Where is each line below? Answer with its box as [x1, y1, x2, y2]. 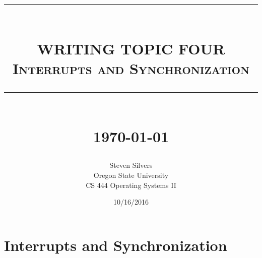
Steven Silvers [109, 160, 153, 170]
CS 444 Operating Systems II [86, 179, 176, 190]
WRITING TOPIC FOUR [37, 38, 225, 58]
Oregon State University [93, 169, 169, 180]
